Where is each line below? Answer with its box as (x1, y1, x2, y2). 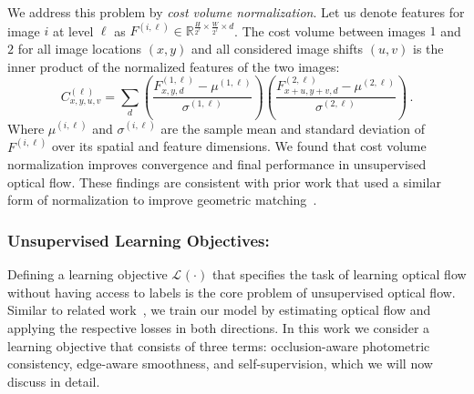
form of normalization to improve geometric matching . (7, 190, 317, 209)
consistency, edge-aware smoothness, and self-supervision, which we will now (7, 354, 433, 373)
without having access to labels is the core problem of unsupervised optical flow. (7, 282, 456, 301)
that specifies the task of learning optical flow (211, 265, 467, 284)
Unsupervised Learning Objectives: (7, 228, 270, 251)
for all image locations (17, 38, 142, 57)
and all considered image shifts (191, 38, 364, 57)
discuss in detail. (7, 371, 100, 390)
